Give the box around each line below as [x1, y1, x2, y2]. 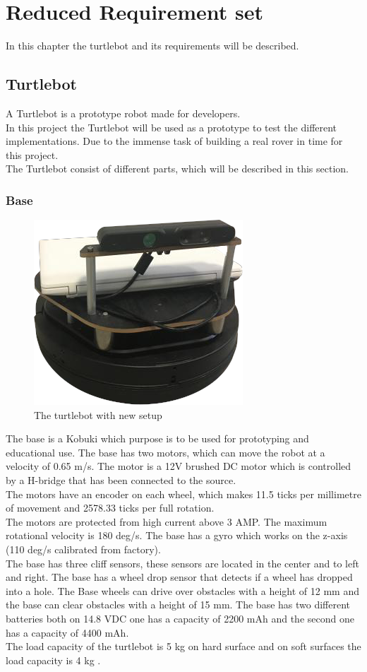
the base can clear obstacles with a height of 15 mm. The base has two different [6, 597, 351, 612]
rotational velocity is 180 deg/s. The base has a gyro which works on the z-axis [6, 528, 348, 543]
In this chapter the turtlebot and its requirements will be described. [6, 38, 299, 53]
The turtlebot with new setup [34, 407, 162, 422]
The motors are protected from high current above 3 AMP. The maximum [6, 514, 327, 529]
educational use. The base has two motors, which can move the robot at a [6, 444, 325, 459]
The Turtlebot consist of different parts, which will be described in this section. [6, 161, 349, 176]
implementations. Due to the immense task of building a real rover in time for [6, 134, 343, 148]
